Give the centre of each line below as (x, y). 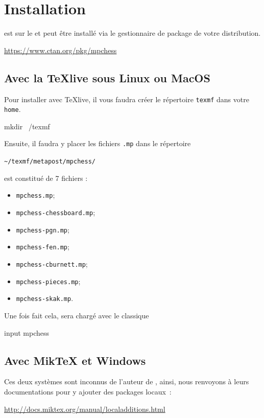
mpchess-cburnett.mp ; (52, 263)
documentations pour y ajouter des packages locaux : (88, 391)
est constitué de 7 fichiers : (46, 178)
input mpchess (27, 332)
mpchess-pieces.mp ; (48, 281)
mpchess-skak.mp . (45, 298)
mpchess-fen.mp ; (43, 247)
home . (13, 109)
